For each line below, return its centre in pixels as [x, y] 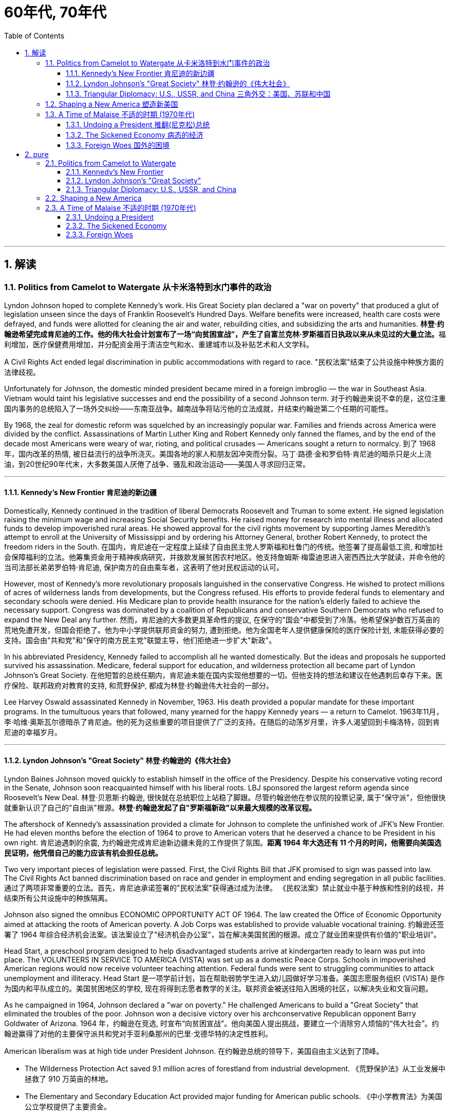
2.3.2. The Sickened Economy [116, 225]
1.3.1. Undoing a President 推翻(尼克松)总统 [138, 124]
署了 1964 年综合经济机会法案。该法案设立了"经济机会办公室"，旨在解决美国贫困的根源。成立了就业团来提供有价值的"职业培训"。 [223, 935]
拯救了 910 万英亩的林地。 [69, 1079]
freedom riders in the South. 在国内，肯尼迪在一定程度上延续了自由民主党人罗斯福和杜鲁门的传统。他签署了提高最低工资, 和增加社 [224, 547]
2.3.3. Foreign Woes [100, 234]
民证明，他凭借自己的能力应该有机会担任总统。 [83, 853]
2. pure [37, 154]
